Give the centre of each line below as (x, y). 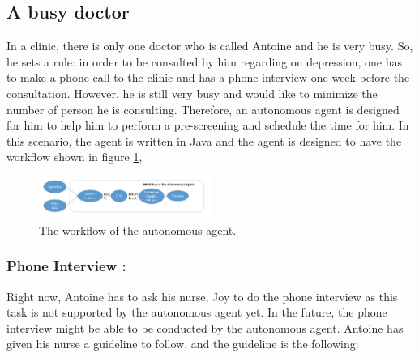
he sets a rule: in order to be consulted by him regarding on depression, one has (204, 61)
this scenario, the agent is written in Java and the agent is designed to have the (204, 140)
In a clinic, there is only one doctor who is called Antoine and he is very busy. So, (210, 46)
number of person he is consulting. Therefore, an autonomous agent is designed (203, 109)
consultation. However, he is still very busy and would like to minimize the (192, 93)
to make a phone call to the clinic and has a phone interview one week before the (208, 77)
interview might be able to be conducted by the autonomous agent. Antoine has (205, 327)
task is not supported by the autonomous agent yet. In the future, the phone (197, 312)
